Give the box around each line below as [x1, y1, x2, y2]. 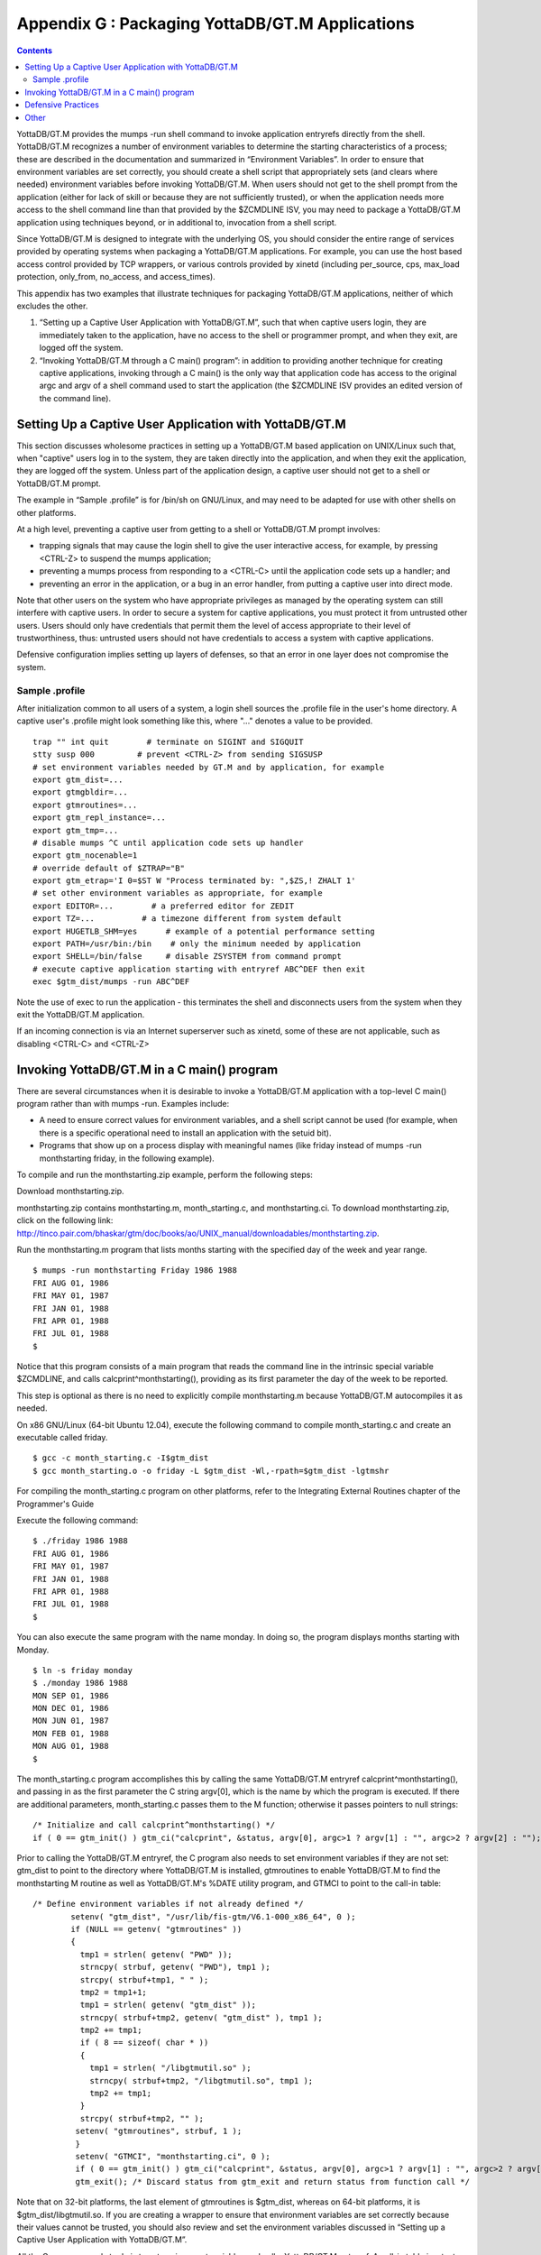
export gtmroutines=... [32, 799, 138, 810]
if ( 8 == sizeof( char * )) [79, 2038, 209, 2048]
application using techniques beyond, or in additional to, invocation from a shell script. [16, 216, 337, 227]
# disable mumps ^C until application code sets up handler [32, 837, 304, 848]
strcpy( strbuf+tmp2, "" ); [79, 2113, 205, 2123]
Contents [16, 45, 53, 56]
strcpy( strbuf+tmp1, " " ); [79, 1974, 209, 1984]
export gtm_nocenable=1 [32, 851, 138, 861]
